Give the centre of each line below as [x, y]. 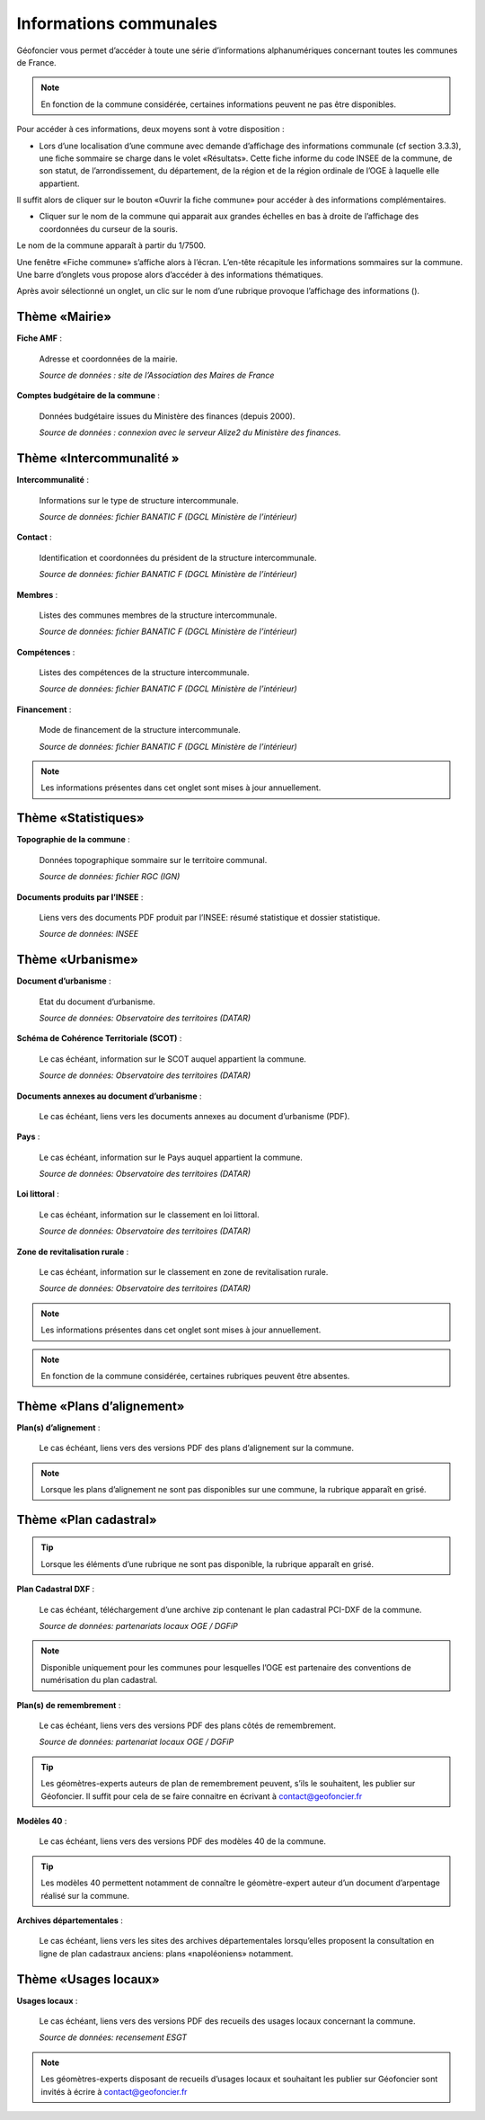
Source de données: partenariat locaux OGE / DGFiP [137, 1742]
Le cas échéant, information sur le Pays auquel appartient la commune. [171, 1157]
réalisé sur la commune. [85, 1895]
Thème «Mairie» [64, 317]
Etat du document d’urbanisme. [97, 1002]
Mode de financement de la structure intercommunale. [140, 730]
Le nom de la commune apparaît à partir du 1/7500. [111, 245]
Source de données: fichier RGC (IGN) [110, 877]
